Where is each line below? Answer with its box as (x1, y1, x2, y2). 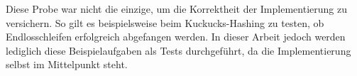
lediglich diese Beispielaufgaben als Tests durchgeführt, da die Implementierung (6, 43, 351, 58)
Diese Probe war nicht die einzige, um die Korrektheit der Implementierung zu (6, 1, 347, 16)
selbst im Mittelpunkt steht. (6, 57, 128, 72)
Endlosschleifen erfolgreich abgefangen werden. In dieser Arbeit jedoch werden (6, 29, 346, 44)
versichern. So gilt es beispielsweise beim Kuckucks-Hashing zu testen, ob (6, 15, 324, 30)
